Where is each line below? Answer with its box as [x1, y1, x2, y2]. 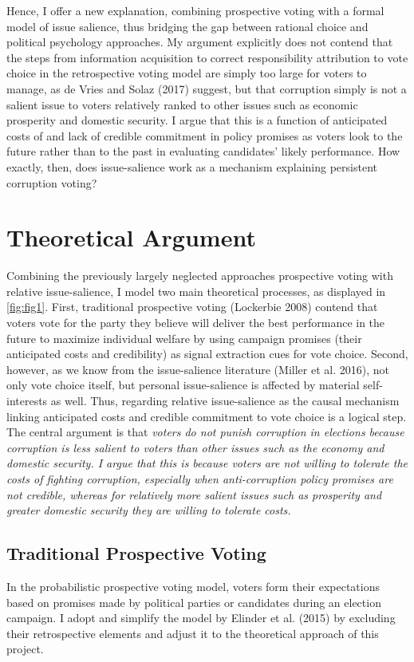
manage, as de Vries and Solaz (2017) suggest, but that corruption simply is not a [6, 80, 407, 97]
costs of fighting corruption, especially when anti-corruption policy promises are [6, 470, 393, 487]
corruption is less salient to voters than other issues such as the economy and [6, 439, 384, 455]
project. [6, 640, 44, 657]
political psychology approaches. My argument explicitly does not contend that [6, 33, 393, 50]
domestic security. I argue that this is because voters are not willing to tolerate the [6, 455, 408, 471]
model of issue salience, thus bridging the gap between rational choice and [6, 18, 369, 34]
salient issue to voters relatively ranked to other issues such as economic [6, 96, 358, 112]
